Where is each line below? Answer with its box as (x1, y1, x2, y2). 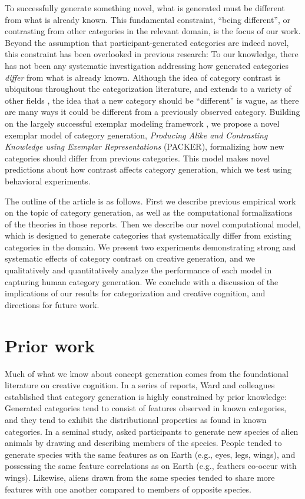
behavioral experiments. (5, 174, 91, 187)
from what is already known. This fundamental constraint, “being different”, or (5, 13, 291, 25)
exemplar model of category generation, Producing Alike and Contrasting (5, 128, 268, 141)
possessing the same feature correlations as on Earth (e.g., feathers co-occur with (5, 460, 297, 472)
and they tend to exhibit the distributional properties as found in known (5, 413, 267, 425)
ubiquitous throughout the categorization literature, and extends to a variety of (5, 82, 291, 95)
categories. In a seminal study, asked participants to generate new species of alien (5, 425, 299, 437)
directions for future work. (5, 298, 100, 310)
